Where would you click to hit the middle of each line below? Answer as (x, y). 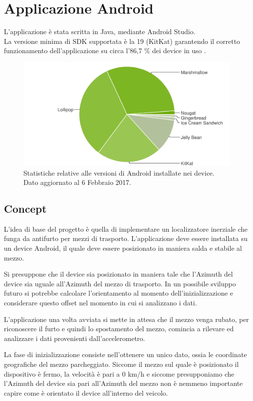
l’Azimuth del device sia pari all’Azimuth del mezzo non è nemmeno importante (123, 383)
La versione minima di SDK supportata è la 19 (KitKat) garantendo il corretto (122, 41)
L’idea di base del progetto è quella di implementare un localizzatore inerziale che (126, 229)
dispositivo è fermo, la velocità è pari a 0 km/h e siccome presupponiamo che (119, 373)
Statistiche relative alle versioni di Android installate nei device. (119, 172)
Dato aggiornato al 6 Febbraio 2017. (77, 182)
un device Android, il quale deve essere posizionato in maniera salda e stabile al (123, 248)
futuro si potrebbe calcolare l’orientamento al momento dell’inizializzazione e (119, 293)
